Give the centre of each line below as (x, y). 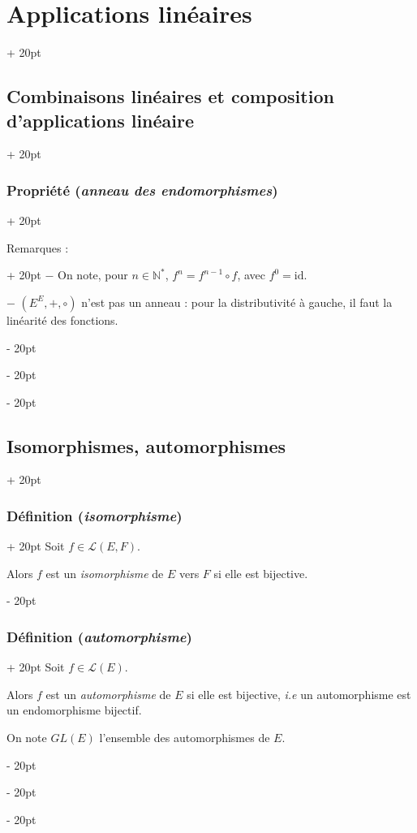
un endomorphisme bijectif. (74, 710)
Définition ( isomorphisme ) (95, 516)
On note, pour (93, 275)
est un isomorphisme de (105, 573)
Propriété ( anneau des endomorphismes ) (142, 190)
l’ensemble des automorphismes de (185, 738)
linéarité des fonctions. (62, 319)
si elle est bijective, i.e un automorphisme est (299, 694)
